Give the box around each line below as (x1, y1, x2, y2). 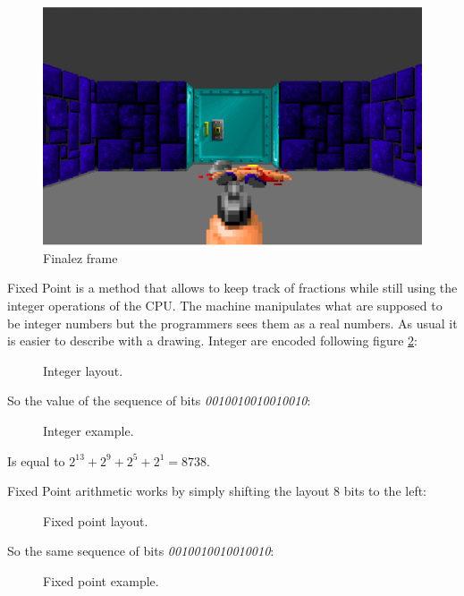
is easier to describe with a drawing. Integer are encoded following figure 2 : (7, 331, 418, 350)
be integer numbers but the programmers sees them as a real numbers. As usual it (7, 313, 458, 332)
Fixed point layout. (43, 511, 148, 530)
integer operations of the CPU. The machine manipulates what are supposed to (7, 296, 443, 315)
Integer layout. (43, 361, 123, 379)
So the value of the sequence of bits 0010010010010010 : (7, 391, 311, 410)
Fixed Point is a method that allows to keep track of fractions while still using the (7, 278, 458, 297)
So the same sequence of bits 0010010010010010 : (7, 541, 274, 560)
